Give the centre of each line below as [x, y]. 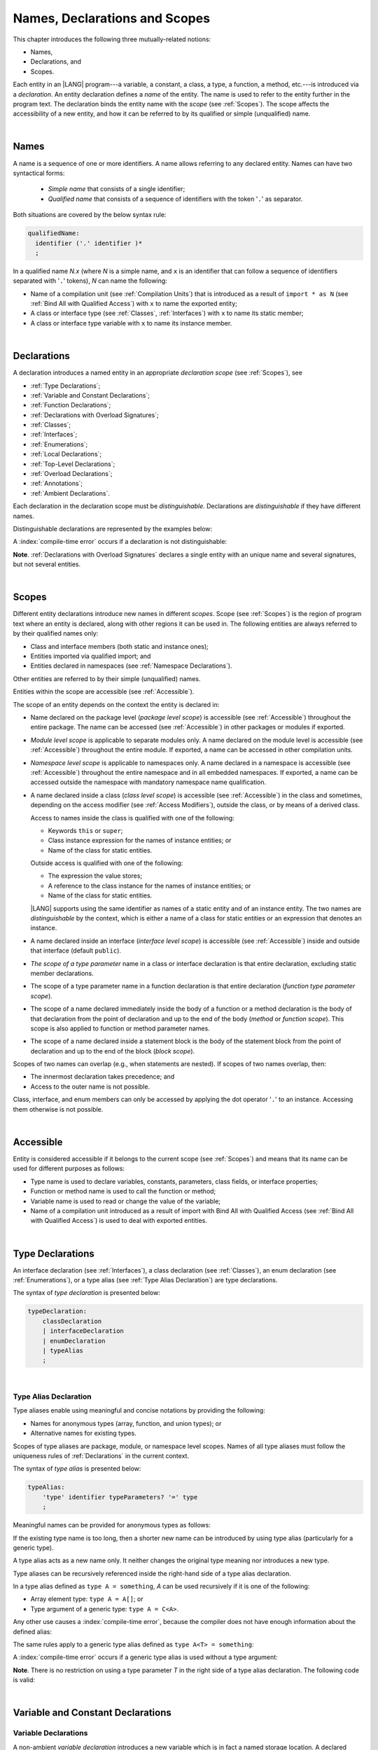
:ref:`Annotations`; [57, 484]
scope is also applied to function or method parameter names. [120, 1028]
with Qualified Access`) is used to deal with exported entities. [119, 1221]
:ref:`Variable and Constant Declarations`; [90, 395]
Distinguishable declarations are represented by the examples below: [113, 529]
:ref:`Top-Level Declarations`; [73, 464]
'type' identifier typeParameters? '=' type [120, 1497]
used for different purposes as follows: [69, 1168]
